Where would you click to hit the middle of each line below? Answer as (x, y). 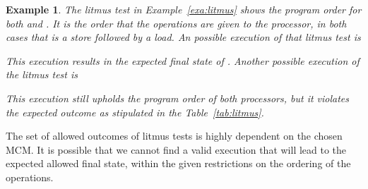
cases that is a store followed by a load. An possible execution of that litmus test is (183, 37)
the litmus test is (42, 74)
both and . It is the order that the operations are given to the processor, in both (176, 23)
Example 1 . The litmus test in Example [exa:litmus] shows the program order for (184, 9)
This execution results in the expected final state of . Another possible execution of (183, 60)
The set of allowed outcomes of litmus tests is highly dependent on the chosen (174, 136)
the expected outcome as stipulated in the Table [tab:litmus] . (135, 112)
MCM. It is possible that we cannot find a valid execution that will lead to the (176, 149)
